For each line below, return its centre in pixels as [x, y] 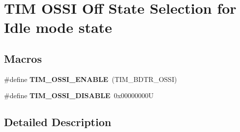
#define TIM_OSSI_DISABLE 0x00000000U [79, 95]
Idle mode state [58, 27]
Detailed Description [58, 122]
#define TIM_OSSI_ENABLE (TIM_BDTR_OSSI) [90, 79]
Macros [23, 58]
